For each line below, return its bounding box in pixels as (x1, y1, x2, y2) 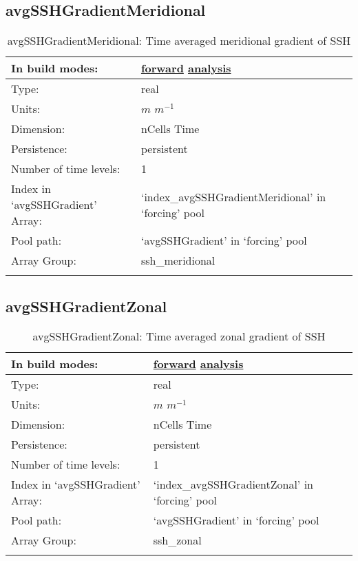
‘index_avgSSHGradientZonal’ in (153, 476, 313, 493)
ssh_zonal (153, 532, 202, 549)
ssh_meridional (140, 252, 215, 269)
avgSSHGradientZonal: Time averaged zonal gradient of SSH (32, 328, 326, 345)
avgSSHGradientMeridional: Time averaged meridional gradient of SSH (7, 32, 351, 49)
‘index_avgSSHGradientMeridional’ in (140, 188, 326, 205)
